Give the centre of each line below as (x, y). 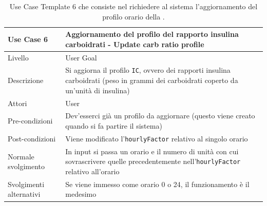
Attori (17, 103)
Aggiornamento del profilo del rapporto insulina (152, 34)
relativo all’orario (92, 171)
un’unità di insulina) (98, 90)
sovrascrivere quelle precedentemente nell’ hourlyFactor (153, 161)
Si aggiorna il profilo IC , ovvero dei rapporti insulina (148, 70)
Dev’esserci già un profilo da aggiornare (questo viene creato (160, 116)
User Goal (81, 57)
